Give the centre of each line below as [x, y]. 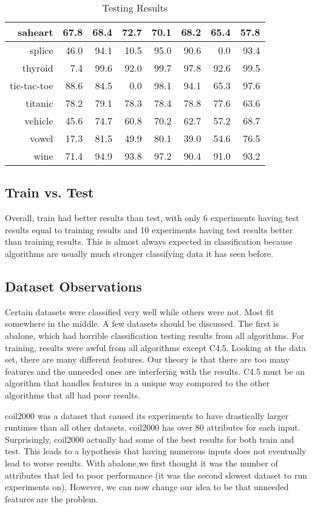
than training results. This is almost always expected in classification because [149, 241]
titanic [39, 103]
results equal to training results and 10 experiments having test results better [149, 229]
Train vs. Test [49, 192]
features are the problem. [52, 498]
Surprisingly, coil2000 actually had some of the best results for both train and [150, 439]
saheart [36, 32]
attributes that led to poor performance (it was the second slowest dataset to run [156, 475]
